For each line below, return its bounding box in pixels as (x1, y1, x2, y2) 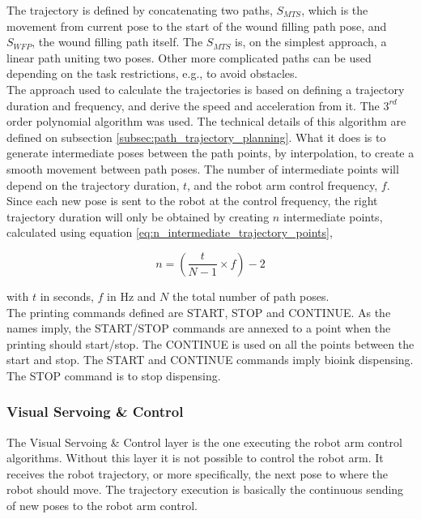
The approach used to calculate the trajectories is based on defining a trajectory (6, 80, 405, 97)
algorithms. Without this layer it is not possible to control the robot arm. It (6, 449, 384, 466)
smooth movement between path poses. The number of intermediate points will (6, 160, 399, 177)
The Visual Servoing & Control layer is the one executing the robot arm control (6, 433, 402, 450)
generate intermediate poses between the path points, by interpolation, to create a (6, 144, 415, 161)
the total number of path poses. (172, 287, 330, 304)
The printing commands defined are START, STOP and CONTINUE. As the (6, 303, 391, 320)
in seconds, (40, 287, 94, 304)
